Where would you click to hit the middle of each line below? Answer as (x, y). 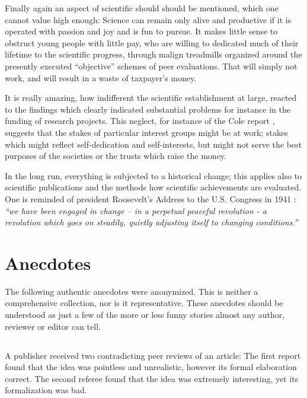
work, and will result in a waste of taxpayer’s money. (101, 77)
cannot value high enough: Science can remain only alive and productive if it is (148, 19)
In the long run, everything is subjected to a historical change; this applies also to (153, 175)
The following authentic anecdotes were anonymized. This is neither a (132, 291)
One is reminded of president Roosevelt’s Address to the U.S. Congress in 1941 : (151, 198)
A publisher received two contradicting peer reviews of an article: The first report (153, 355)
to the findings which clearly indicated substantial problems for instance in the (148, 109)
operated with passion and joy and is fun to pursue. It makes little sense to (141, 31)
